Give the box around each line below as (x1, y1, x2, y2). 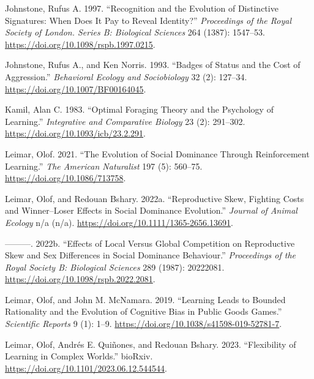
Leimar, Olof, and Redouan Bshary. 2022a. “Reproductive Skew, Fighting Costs (5, 192, 304, 205)
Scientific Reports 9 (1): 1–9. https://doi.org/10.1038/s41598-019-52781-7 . (5, 317, 282, 330)
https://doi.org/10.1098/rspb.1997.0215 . (5, 37, 155, 50)
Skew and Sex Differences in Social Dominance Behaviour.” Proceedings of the (5, 249, 296, 261)
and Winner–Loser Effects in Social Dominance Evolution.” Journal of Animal (5, 204, 297, 217)
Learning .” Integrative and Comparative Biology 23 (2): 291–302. (5, 114, 245, 127)
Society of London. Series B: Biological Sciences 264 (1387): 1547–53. (5, 26, 265, 39)
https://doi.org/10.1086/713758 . (5, 171, 126, 184)
